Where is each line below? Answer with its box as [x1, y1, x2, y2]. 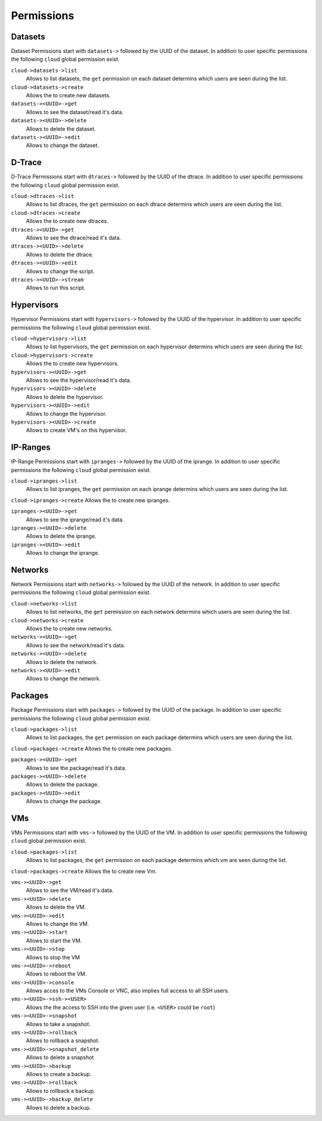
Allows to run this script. [26, 284, 86, 292]
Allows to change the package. [26, 798, 103, 805]
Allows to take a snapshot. [26, 1020, 91, 1027]
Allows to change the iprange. [26, 549, 100, 557]
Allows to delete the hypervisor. [26, 393, 104, 400]
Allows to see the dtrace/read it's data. [26, 234, 122, 241]
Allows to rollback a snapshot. [26, 1037, 100, 1044]
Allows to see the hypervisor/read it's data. [26, 376, 131, 384]
